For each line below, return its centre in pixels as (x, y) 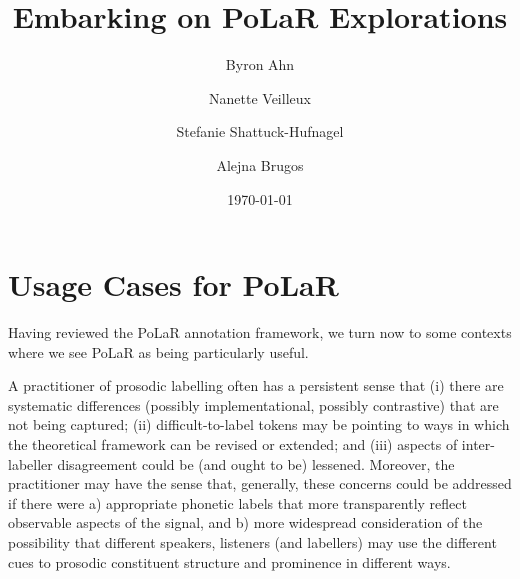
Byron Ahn (260, 64)
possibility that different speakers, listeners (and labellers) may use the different (252, 541)
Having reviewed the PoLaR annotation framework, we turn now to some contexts (260, 332)
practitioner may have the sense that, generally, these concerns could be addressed (260, 483)
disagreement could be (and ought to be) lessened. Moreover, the (256, 463)
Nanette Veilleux (260, 97)
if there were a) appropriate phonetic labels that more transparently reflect (237, 502)
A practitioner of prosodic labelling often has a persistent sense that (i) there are (256, 385)
